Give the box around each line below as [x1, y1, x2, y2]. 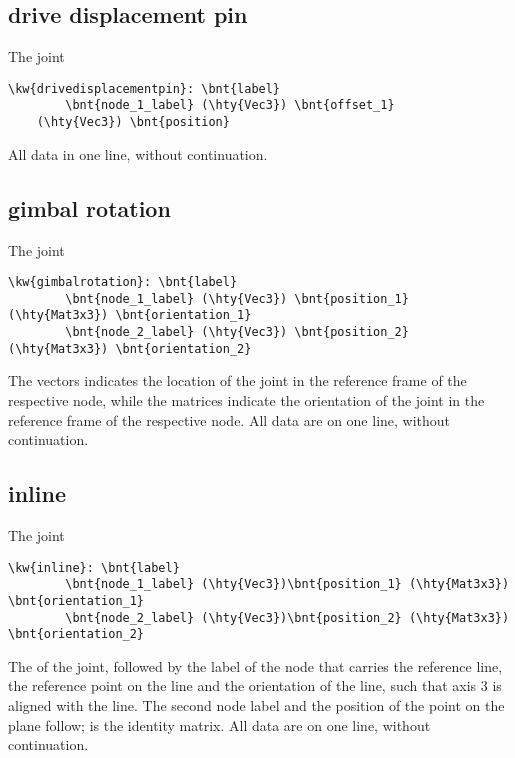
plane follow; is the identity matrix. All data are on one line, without [8, 714, 431, 735]
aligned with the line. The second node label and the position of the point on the [8, 695, 505, 716]
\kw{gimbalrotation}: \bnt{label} [8, 275, 238, 290]
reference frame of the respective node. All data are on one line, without [8, 409, 451, 430]
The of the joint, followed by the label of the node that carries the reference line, [8, 655, 503, 676]
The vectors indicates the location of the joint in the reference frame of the [8, 370, 467, 391]
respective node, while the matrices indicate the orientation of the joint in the [8, 390, 485, 411]
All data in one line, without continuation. [8, 143, 268, 164]
